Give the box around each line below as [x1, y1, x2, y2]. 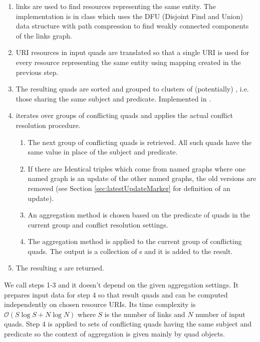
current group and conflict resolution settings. [28, 219, 168, 229]
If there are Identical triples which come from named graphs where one [28, 163, 245, 173]
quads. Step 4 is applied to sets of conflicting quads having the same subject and [4, 318, 252, 329]
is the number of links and [104, 308, 185, 319]
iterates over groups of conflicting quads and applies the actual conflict [16, 110, 233, 120]
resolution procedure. [16, 119, 81, 130]
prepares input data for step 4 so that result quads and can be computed [4, 289, 228, 299]
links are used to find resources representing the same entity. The [16, 1, 216, 11]
